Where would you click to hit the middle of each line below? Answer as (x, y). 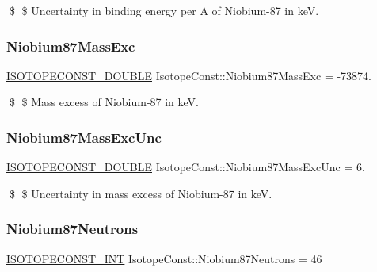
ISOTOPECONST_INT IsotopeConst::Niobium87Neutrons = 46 (164, 258)
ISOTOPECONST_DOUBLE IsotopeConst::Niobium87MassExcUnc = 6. (186, 167)
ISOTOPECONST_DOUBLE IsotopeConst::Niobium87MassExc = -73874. (189, 75)
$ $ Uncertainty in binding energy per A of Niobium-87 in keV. (164, 10)
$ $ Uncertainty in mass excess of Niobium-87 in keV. (141, 193)
